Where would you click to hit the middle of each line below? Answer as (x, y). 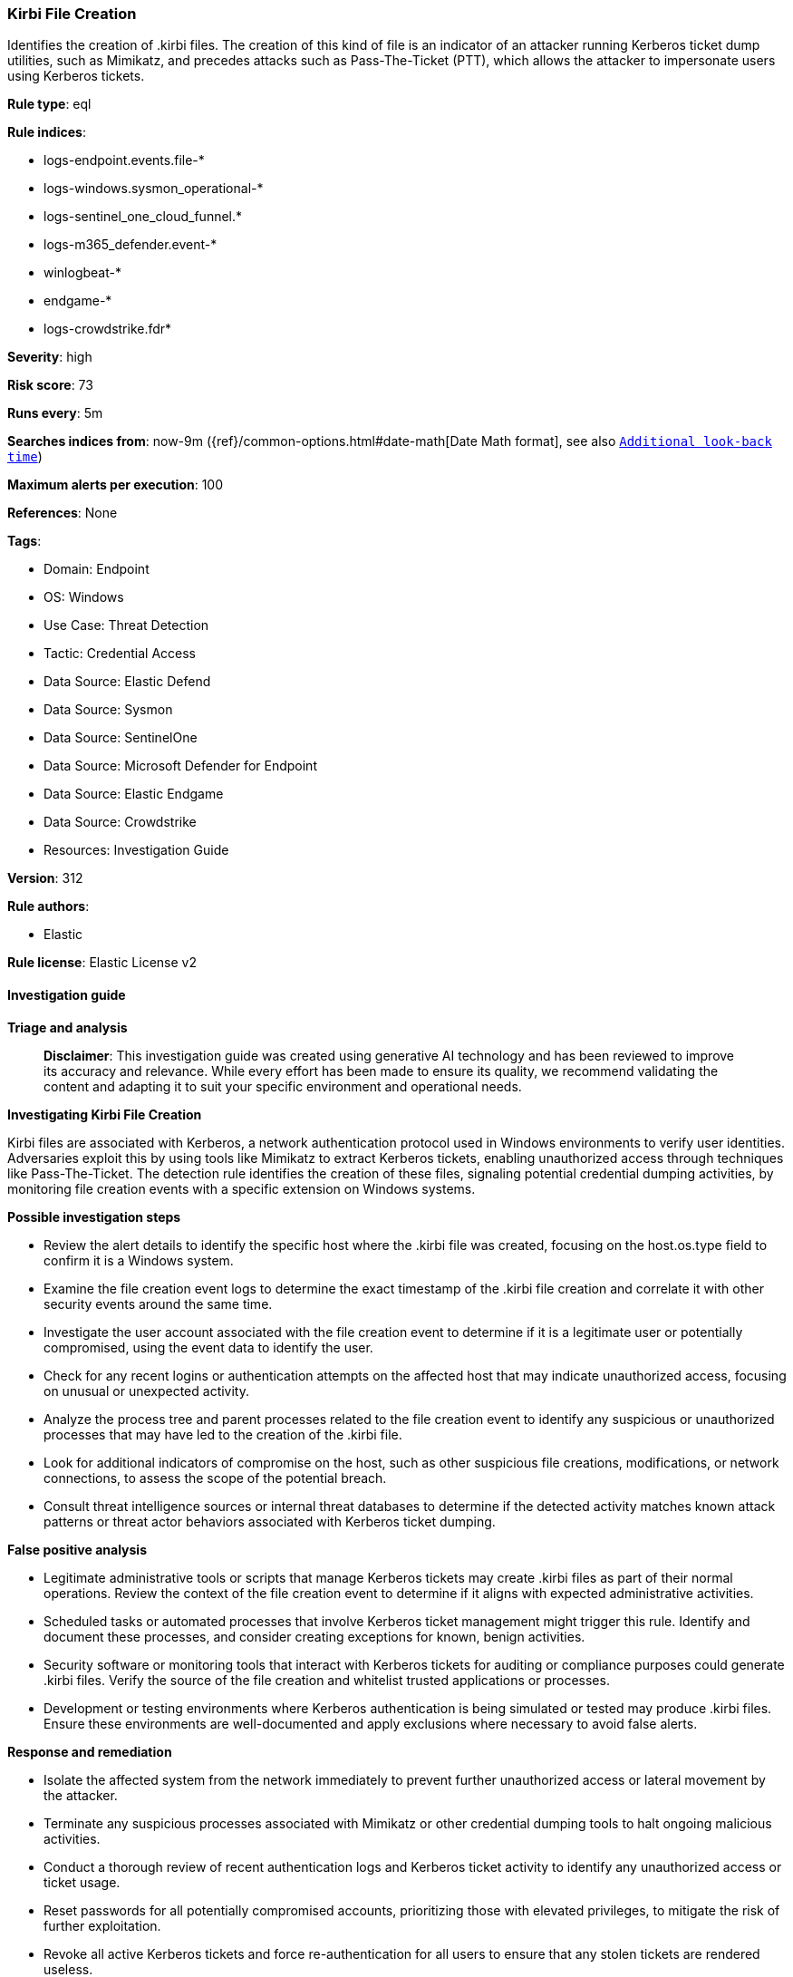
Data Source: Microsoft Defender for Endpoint (180, 766)
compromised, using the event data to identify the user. (208, 1347)
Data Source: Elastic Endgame (134, 794)
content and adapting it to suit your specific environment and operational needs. (283, 1086)
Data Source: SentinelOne (121, 738)
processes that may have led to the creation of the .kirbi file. (223, 1434)
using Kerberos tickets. (76, 76)
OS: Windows (84, 597)
